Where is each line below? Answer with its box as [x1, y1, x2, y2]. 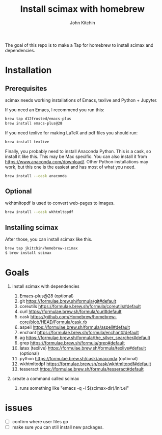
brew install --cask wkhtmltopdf [5, 210, 74, 215]
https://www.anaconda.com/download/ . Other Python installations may [5, 158, 149, 164]
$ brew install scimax [5, 250, 52, 255]
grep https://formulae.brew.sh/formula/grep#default [19, 340, 125, 345]
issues [5, 402, 33, 413]
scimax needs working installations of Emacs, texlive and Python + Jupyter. [5, 97, 158, 103]
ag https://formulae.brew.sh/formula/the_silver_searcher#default [19, 335, 151, 341]
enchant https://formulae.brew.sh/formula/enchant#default [19, 329, 139, 335]
